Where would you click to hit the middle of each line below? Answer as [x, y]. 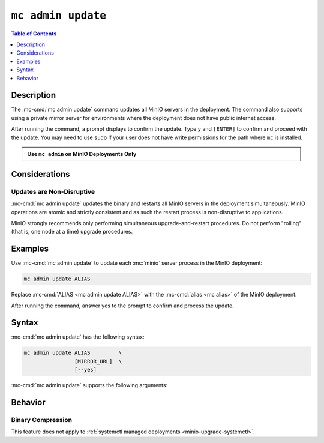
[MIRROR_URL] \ [98, 361]
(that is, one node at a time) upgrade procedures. [72, 232]
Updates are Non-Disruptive [53, 191]
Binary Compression [41, 420]
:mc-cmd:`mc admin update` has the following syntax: [78, 337]
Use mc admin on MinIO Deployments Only [82, 154]
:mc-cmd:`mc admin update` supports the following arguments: [89, 385]
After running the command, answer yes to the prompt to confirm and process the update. [122, 306]
